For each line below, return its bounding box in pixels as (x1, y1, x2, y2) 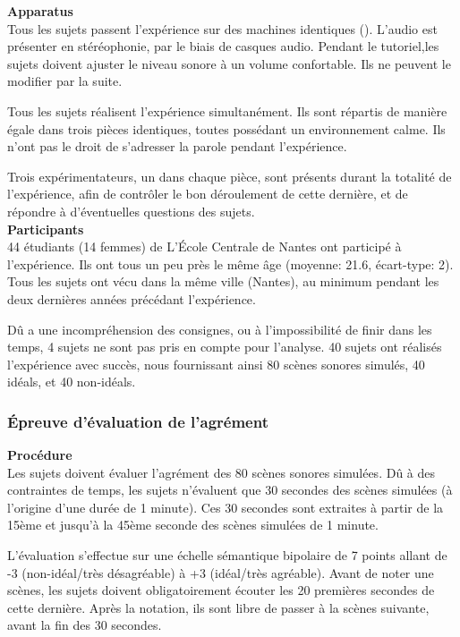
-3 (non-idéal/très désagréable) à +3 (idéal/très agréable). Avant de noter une (7, 563, 434, 582)
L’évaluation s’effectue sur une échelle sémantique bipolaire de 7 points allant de (7, 546, 447, 565)
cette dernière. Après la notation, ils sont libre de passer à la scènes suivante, (7, 598, 430, 616)
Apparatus (7, 2, 73, 20)
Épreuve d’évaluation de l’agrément (7, 410, 268, 432)
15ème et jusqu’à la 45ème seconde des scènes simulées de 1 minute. (7, 515, 379, 534)
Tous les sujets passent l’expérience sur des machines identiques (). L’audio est (7, 19, 438, 38)
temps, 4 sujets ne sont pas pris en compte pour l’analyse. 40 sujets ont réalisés (7, 337, 442, 356)
